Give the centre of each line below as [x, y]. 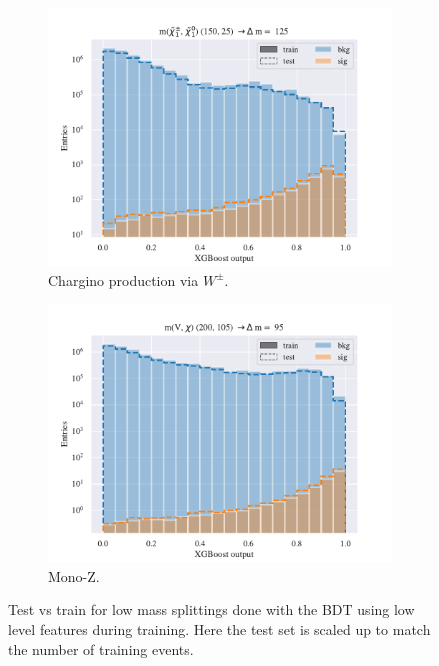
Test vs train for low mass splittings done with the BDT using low [211, 609]
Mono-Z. [74, 575]
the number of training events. [101, 648]
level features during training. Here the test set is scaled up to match [219, 628]
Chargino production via [123, 279]
